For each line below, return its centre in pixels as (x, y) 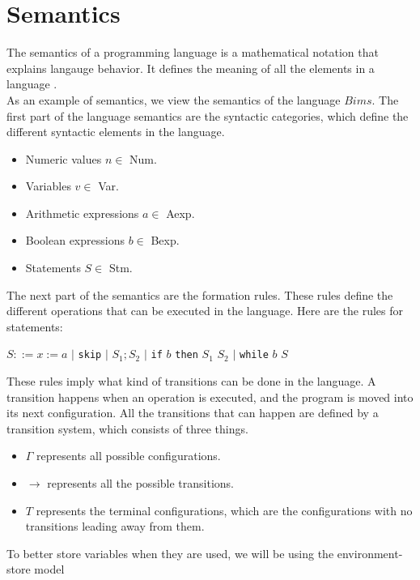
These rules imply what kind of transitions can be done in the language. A (191, 381)
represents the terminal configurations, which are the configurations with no (224, 510)
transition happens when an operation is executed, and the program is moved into (210, 397)
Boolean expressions (75, 240)
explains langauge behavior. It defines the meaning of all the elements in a (191, 68)
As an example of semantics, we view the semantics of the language (174, 99)
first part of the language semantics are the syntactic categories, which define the (208, 115)
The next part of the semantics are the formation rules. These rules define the (200, 294)
